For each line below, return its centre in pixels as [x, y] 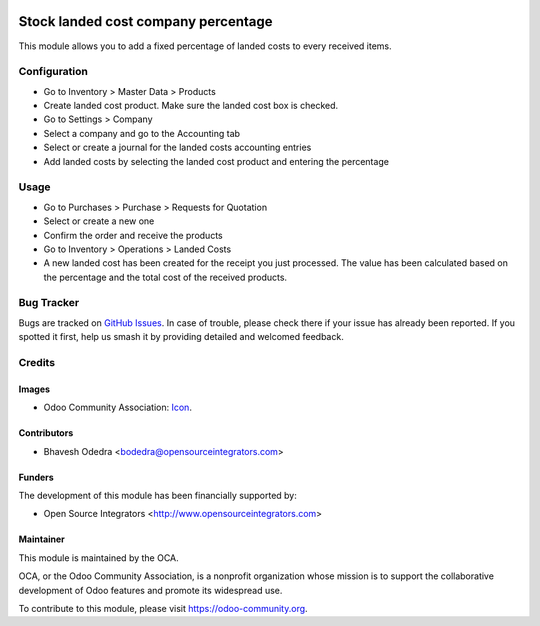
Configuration [53, 72]
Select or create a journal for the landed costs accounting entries [177, 147]
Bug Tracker [49, 303]
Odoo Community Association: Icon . [117, 407]
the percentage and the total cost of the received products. [165, 277]
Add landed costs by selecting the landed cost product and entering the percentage [216, 161]
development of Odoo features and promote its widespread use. [150, 590]
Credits [36, 362]
